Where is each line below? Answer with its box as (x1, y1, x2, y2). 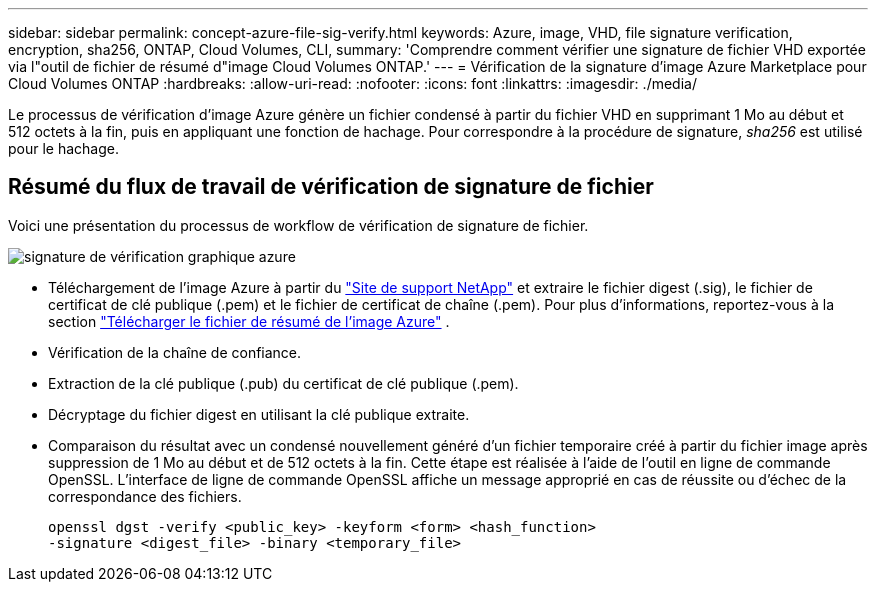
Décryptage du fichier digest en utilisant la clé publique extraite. (48, 405, 470, 423)
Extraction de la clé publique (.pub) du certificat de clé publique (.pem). (48, 374, 519, 392)
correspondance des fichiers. (48, 487, 242, 505)
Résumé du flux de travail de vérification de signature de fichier (8, 174, 654, 200)
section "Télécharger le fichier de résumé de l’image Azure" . (48, 312, 450, 330)
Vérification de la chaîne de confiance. (48, 343, 302, 361)
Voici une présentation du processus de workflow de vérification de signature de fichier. (8, 216, 589, 234)
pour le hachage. (8, 140, 120, 157)
